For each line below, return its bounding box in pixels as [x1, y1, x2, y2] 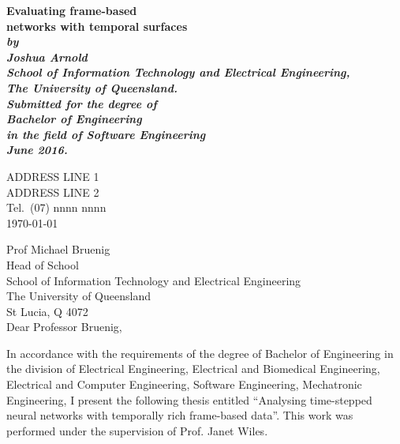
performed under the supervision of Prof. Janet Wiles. [6, 422, 268, 438]
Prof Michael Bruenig [6, 241, 110, 258]
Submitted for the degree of [6, 95, 157, 111]
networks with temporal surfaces [6, 17, 188, 34]
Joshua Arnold [6, 48, 88, 65]
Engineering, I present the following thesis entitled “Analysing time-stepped [6, 391, 372, 408]
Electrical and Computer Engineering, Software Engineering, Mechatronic [6, 376, 362, 393]
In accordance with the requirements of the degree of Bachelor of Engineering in [6, 344, 394, 361]
